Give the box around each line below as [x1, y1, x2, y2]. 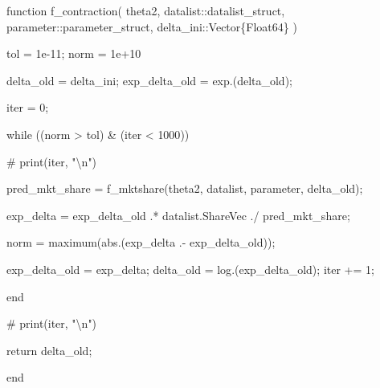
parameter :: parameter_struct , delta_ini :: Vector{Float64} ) [6, 18, 297, 35]
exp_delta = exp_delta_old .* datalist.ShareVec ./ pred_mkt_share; [6, 206, 350, 223]
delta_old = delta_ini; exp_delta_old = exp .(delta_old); [6, 71, 292, 88]
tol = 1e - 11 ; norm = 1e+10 [6, 45, 141, 62]
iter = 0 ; [6, 99, 49, 116]
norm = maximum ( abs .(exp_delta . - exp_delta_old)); [6, 234, 276, 251]
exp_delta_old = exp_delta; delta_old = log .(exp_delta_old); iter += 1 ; [6, 260, 374, 277]
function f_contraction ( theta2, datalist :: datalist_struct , [6, 2, 285, 18]
